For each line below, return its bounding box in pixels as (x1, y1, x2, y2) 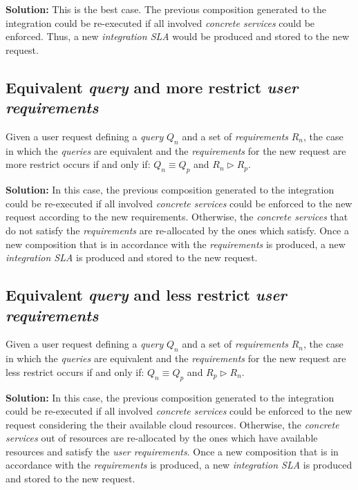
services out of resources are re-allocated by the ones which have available (6, 431, 318, 445)
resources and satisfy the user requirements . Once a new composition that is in (6, 444, 339, 458)
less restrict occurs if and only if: (6, 364, 144, 379)
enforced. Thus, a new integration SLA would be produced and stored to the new (6, 29, 350, 44)
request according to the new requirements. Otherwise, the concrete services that (6, 209, 348, 224)
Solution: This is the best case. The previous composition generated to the (6, 2, 327, 16)
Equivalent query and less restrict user (6, 284, 287, 305)
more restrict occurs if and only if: (6, 157, 151, 171)
